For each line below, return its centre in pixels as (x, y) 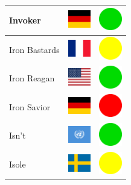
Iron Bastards (34, 49)
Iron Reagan (32, 78)
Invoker (25, 20)
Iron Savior (30, 106)
